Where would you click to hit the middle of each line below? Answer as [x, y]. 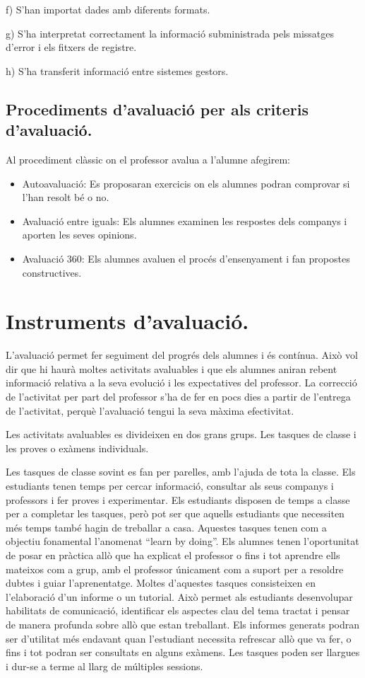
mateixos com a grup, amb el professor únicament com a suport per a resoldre [175, 569]
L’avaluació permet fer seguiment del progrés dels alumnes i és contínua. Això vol [182, 355]
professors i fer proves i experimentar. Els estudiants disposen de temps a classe [178, 499]
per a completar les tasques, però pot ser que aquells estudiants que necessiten [175, 513]
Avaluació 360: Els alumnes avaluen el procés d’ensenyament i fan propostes [186, 258]
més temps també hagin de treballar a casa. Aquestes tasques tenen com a [166, 527]
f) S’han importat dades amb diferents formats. [108, 9]
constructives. [52, 272]
